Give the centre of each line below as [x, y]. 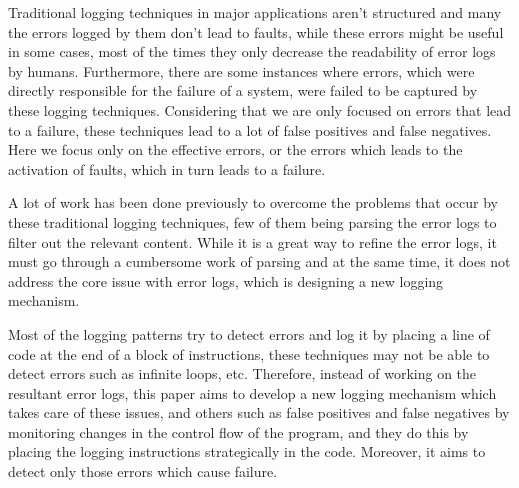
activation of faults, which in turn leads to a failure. [167, 168]
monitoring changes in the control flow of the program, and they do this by [238, 431]
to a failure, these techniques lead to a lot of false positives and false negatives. [250, 129]
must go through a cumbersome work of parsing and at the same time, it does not [259, 261]
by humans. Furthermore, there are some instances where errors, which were [241, 70]
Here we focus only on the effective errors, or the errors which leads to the [235, 149]
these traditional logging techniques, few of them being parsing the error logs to [252, 221]
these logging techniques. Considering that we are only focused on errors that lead [260, 109]
